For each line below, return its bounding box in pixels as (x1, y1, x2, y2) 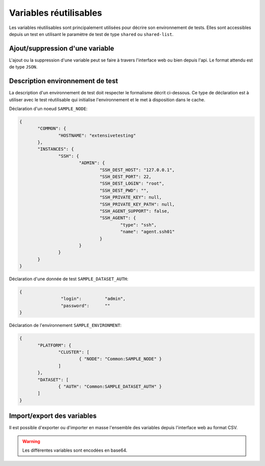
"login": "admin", (60, 296, 126, 302)
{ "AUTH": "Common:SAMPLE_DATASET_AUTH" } (58, 383, 162, 389)
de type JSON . (9, 64, 38, 70)
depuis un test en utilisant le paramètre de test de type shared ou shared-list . (9, 31, 174, 37)
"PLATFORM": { (37, 342, 72, 348)
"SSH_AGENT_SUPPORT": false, (99, 208, 170, 214)
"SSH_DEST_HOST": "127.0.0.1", (99, 167, 175, 173)
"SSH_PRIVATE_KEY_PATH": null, (99, 202, 175, 207)
